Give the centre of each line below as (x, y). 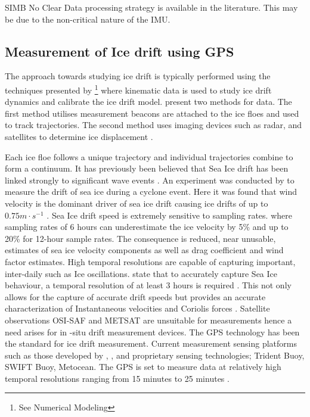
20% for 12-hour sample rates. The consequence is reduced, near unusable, (140, 238)
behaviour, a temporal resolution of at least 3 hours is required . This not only (148, 285)
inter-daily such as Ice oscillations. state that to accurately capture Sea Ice (141, 273)
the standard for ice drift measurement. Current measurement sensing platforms (151, 343)
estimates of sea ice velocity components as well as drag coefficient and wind (144, 250)
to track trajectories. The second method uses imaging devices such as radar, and (154, 125)
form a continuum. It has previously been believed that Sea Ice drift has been (147, 168)
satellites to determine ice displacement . (79, 137)
